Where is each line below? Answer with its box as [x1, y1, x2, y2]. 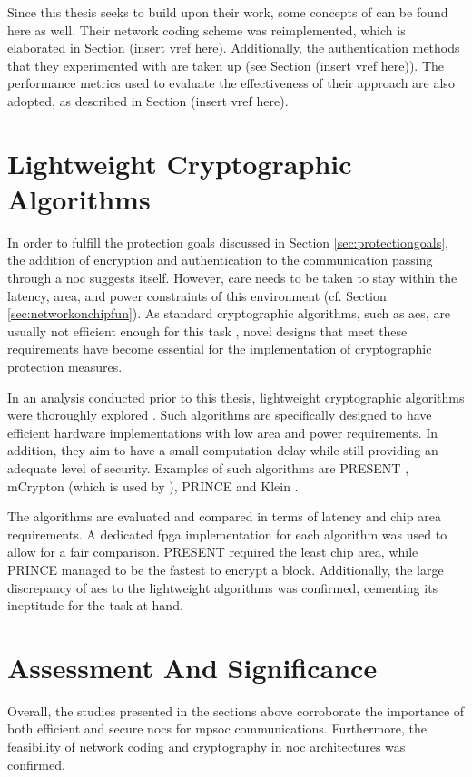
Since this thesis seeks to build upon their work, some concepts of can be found [7, 3, 448, 21]
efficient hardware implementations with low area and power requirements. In [7, 422, 438, 442]
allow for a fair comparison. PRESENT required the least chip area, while [7, 542, 418, 561]
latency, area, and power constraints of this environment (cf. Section [7, 286, 387, 305]
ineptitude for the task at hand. [7, 596, 183, 615]
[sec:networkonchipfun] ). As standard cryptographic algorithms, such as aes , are [7, 304, 451, 323]
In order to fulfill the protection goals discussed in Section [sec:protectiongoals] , [7, 232, 448, 251]
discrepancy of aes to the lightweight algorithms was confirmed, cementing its [7, 578, 438, 597]
